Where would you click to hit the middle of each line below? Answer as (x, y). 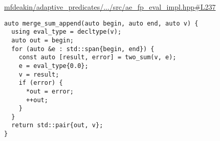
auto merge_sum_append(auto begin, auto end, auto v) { (101, 23)
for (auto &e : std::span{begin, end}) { (83, 49)
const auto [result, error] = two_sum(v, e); (97, 57)
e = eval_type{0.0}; (53, 66)
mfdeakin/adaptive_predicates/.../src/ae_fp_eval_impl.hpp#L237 (110, 7)
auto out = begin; (43, 40)
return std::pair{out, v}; (57, 125)
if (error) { (41, 83)
